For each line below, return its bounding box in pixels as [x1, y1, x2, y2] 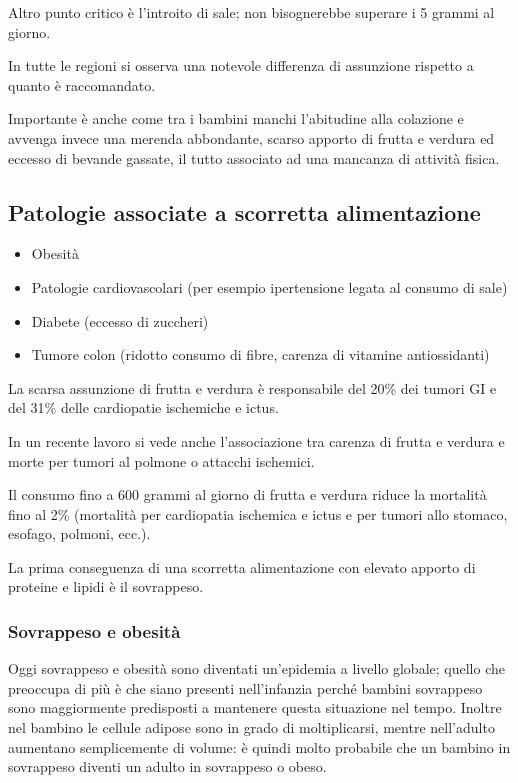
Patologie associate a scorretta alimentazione [8, 196, 481, 227]
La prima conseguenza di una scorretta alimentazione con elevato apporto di [8, 556, 476, 577]
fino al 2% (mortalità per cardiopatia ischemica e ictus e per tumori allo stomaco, [8, 503, 508, 524]
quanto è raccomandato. [8, 74, 156, 95]
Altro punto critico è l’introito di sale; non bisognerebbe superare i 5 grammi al [8, 2, 495, 22]
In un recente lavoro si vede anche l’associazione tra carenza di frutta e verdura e [8, 430, 505, 451]
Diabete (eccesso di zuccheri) [31, 310, 209, 331]
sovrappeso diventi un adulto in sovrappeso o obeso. [8, 756, 327, 777]
